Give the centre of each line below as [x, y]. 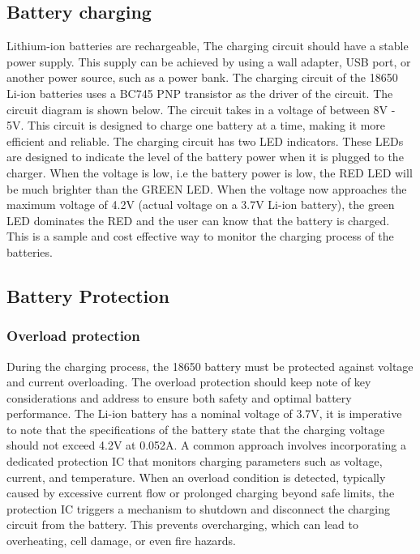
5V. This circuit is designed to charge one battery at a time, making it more [196, 125]
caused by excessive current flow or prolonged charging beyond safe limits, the [201, 493]
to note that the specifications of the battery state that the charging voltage [196, 429]
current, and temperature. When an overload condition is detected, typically [196, 477]
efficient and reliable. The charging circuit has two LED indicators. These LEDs [205, 141]
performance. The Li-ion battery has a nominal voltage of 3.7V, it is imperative [204, 413]
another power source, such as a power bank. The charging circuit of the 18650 [202, 77]
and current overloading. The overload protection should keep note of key [189, 382]
